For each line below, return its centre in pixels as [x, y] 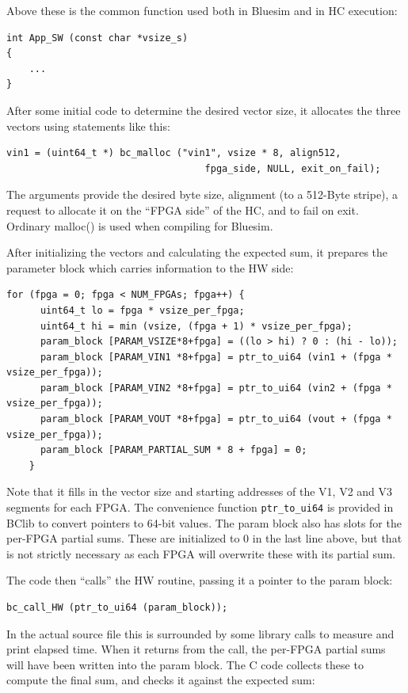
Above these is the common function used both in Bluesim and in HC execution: [202, 10]
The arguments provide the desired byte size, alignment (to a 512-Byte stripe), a [202, 194]
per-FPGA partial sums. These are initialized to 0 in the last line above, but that [204, 538]
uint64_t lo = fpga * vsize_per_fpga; [142, 310]
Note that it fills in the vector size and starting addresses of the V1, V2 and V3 [200, 491]
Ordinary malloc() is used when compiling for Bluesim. [140, 225]
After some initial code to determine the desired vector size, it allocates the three [204, 110]
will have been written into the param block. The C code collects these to [185, 664]
